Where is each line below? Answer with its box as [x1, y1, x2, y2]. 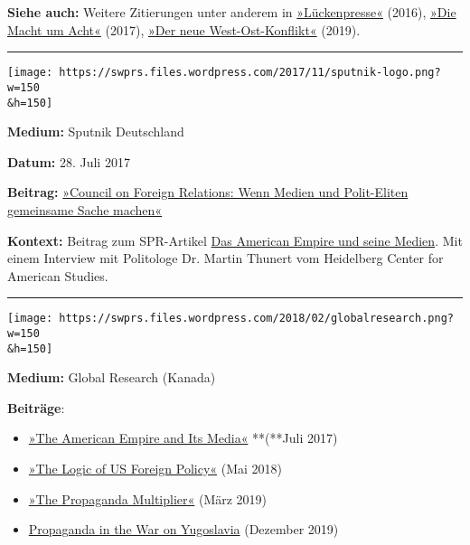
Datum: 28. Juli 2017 [7, 152, 130, 171]
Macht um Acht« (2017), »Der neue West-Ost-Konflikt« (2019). [7, 20, 361, 39]
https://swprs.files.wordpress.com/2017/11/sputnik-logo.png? [59, 66, 441, 80]
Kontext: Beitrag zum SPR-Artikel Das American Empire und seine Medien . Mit [7, 230, 463, 249]
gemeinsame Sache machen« [7, 200, 163, 219]
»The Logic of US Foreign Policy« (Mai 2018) [28, 459, 283, 478]
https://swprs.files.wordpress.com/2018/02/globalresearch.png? [59, 312, 454, 325]
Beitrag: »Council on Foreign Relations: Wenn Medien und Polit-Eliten [7, 183, 409, 202]
